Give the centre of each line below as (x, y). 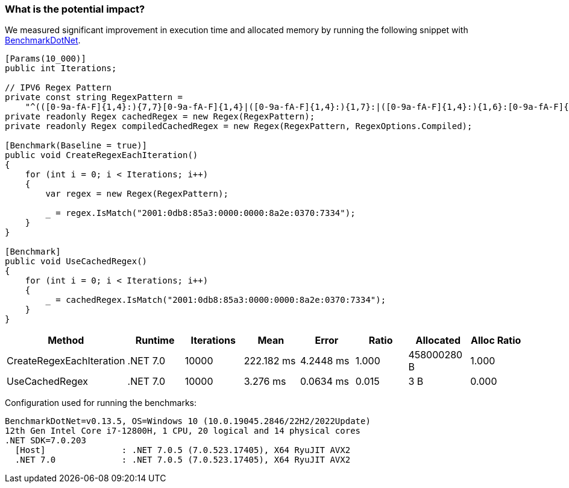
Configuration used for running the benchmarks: (101, 403)
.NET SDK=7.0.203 (46, 441)
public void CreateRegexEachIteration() (102, 155)
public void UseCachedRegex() (76, 261)
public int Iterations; (61, 68)
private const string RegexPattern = (94, 97)
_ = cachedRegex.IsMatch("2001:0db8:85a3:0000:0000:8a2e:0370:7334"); (216, 300)
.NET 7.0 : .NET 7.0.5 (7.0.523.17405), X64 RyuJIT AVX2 (183, 460)
